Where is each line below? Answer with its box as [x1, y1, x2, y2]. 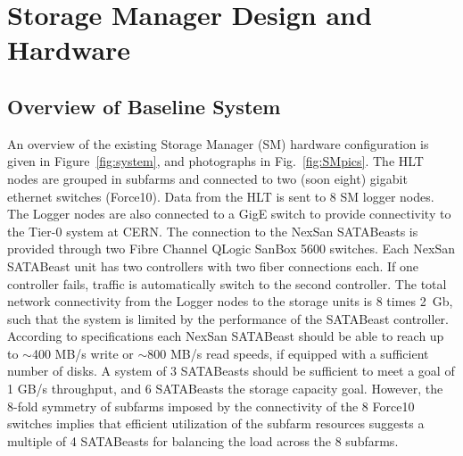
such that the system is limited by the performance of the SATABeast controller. [7, 309, 449, 327]
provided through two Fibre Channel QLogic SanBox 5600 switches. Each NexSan [7, 239, 455, 258]
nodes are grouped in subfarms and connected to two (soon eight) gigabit [7, 169, 408, 187]
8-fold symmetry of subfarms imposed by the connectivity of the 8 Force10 [7, 396, 415, 415]
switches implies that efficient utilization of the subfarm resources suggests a [7, 414, 425, 433]
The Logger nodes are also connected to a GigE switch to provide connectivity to [7, 204, 451, 223]
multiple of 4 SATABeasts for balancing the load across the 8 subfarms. [7, 431, 399, 450]
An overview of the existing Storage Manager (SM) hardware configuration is [7, 134, 429, 153]
